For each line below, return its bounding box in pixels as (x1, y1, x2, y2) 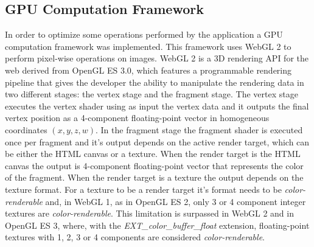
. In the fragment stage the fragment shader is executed (96, 123, 303, 136)
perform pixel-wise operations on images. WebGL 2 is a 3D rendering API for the (5, 52, 309, 64)
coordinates (5, 123, 47, 136)
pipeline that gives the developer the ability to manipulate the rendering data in (5, 75, 304, 88)
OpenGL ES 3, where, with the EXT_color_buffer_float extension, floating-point (5, 218, 310, 231)
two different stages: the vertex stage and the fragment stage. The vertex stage (5, 88, 298, 100)
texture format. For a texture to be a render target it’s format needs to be (5, 183, 282, 195)
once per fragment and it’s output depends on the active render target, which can (5, 135, 310, 148)
